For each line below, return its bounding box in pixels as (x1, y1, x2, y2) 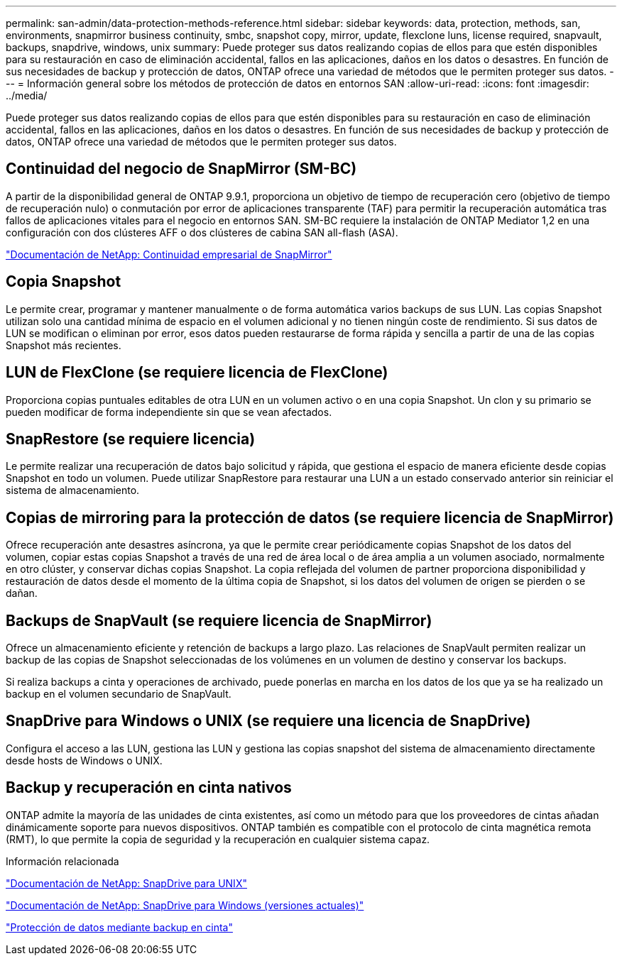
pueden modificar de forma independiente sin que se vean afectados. (6, 405, 332, 418)
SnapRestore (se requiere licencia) (6, 429, 256, 448)
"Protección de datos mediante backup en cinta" (6, 921, 233, 933)
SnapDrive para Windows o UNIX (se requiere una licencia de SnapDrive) (6, 712, 531, 730)
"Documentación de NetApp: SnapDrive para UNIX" (6, 877, 247, 889)
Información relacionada (6, 855, 119, 867)
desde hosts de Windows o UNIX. (6, 754, 163, 767)
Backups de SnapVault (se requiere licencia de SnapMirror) (6, 611, 432, 630)
